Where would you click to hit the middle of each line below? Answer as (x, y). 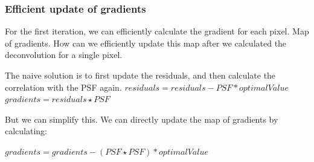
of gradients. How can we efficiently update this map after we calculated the (146, 43)
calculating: (26, 131)
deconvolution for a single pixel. (64, 55)
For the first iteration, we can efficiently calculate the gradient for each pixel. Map (157, 31)
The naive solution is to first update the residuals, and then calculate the (140, 75)
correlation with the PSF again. (63, 87)
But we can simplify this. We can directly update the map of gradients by (142, 119)
